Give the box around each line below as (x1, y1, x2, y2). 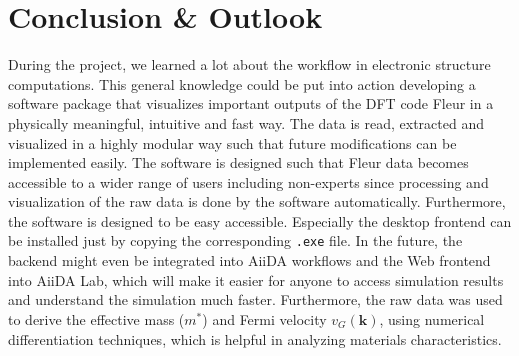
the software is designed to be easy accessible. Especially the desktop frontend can (8, 210, 512, 231)
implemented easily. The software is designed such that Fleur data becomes (8, 152, 469, 173)
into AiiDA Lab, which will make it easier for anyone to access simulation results (8, 269, 504, 290)
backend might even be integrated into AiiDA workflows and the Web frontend (8, 250, 491, 271)
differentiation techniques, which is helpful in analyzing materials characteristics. (8, 328, 502, 349)
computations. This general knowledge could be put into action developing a (8, 73, 476, 94)
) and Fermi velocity (202, 308, 327, 329)
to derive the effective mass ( (8, 308, 185, 329)
